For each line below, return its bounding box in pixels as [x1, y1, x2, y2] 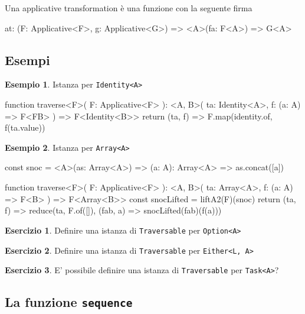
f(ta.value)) [5, 121, 45, 134]
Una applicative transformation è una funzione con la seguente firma [5, 2, 252, 14]
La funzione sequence [5, 293, 133, 311]
